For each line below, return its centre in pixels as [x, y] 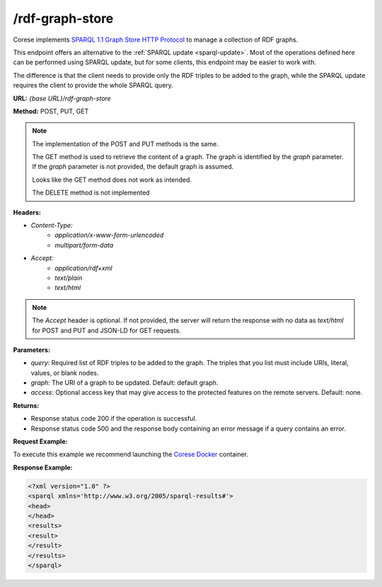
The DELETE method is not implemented [91, 193]
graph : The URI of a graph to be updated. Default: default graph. [125, 383]
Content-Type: [52, 226]
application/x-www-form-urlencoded [109, 235]
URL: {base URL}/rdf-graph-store [62, 98]
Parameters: [32, 349]
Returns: [26, 405]
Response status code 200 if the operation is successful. [114, 419]
